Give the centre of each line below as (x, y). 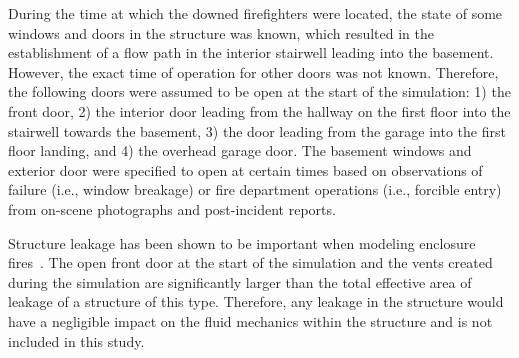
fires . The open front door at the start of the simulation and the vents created (250, 262)
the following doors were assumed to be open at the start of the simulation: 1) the (259, 91)
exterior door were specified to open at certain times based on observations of (245, 169)
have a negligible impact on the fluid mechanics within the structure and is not (250, 320)
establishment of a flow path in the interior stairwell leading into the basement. (251, 52)
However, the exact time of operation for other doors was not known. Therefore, (253, 71)
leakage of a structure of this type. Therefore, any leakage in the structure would (256, 301)
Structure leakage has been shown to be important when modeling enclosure (242, 242)
